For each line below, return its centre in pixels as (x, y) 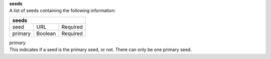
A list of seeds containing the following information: (62, 10)
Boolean (46, 33)
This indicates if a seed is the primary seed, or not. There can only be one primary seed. (100, 49)
